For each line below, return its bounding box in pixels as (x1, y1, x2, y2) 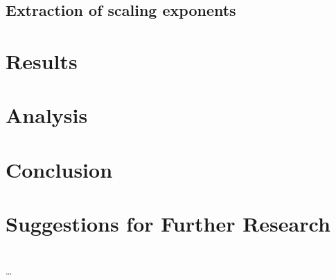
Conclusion (6, 155, 113, 183)
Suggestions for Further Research (6, 209, 330, 238)
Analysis (6, 101, 88, 129)
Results (6, 46, 78, 75)
